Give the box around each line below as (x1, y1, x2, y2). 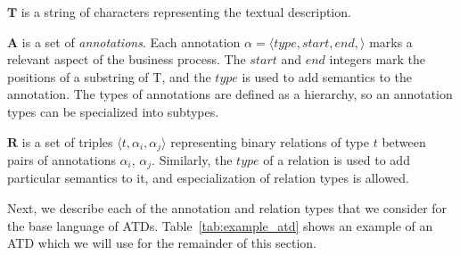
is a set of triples (21, 132, 113, 151)
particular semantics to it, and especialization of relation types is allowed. (7, 169, 409, 187)
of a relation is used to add (263, 151, 410, 169)
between (382, 132, 426, 151)
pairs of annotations (7, 151, 116, 169)
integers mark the (329, 50, 426, 69)
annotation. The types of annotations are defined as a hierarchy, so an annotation (7, 85, 453, 103)
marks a (369, 32, 413, 51)
